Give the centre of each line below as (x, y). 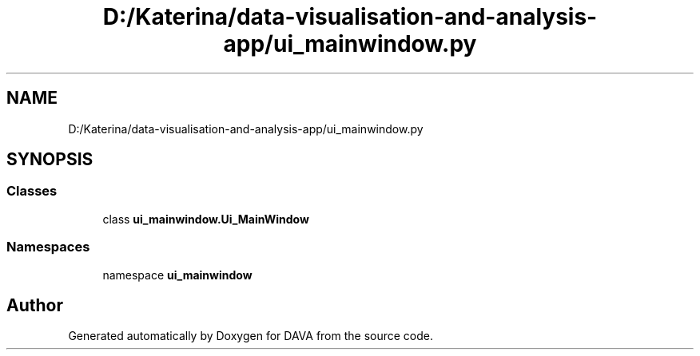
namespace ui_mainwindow (177, 275)
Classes (32, 191)
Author (35, 305)
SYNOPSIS (50, 160)
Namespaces (48, 247)
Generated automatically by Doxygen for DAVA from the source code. (251, 336)
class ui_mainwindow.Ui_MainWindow (206, 219)
